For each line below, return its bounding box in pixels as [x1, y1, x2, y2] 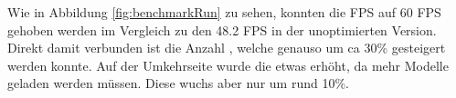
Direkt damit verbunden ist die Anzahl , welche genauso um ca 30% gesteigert [7, 38, 446, 57]
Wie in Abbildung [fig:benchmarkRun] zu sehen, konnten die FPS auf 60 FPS [7, 3, 441, 21]
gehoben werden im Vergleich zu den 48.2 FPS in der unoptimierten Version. [7, 20, 437, 39]
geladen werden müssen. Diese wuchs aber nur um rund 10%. [7, 73, 349, 93]
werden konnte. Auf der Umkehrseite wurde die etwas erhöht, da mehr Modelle [7, 55, 449, 74]
